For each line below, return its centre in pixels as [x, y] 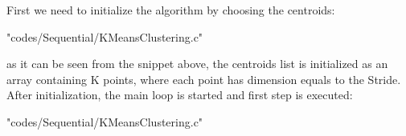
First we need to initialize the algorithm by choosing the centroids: [171, 10]
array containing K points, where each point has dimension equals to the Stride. [204, 79]
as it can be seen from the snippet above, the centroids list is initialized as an [197, 64]
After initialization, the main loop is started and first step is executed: [180, 95]
